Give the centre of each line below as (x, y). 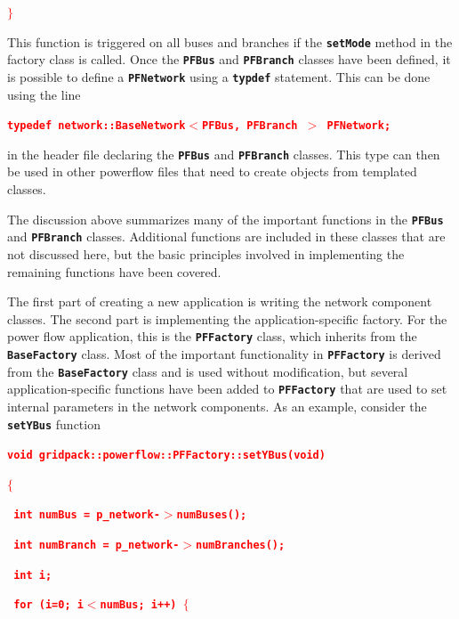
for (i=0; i (48, 605)
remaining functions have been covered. (114, 271)
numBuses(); (212, 515)
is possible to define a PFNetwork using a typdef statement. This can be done (219, 76)
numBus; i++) (138, 605)
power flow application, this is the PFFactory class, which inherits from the (212, 336)
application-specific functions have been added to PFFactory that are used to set (227, 389)
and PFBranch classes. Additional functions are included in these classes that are (226, 236)
